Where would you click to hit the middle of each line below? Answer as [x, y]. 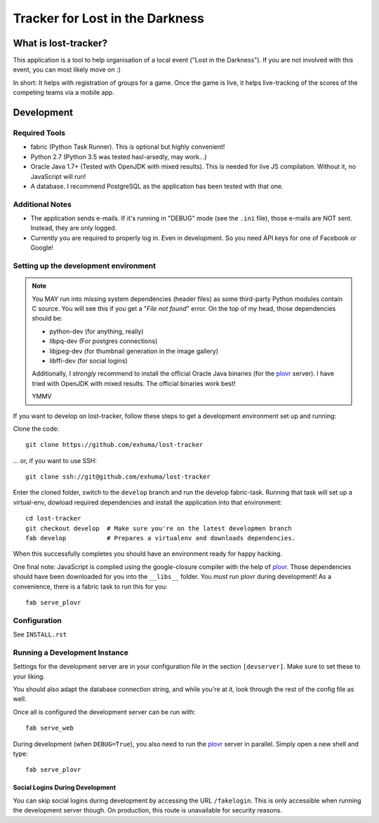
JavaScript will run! [58, 176]
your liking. [29, 676]
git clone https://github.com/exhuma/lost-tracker [114, 445]
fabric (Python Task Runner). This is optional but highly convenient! [128, 147]
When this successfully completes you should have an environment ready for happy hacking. [147, 554]
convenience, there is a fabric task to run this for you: [90, 587]
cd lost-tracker [53, 518]
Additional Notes [42, 204]
